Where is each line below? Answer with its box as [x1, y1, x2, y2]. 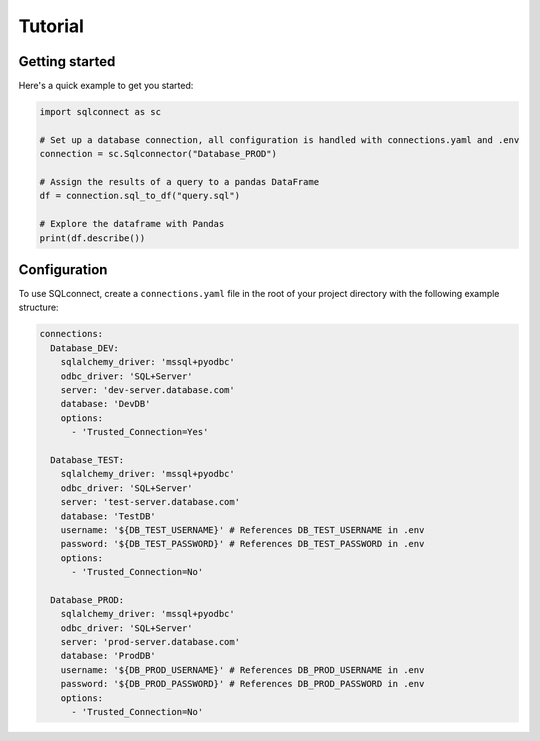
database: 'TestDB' [60, 510, 157, 522]
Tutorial [18, 15, 85, 37]
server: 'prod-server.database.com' [60, 636, 240, 648]
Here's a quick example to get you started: [18, 80, 194, 92]
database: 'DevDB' [60, 398, 151, 410]
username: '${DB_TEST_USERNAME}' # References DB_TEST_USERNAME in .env [60, 524, 425, 535]
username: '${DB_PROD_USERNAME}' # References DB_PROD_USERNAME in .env [60, 664, 425, 675]
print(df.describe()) [39, 232, 146, 244]
